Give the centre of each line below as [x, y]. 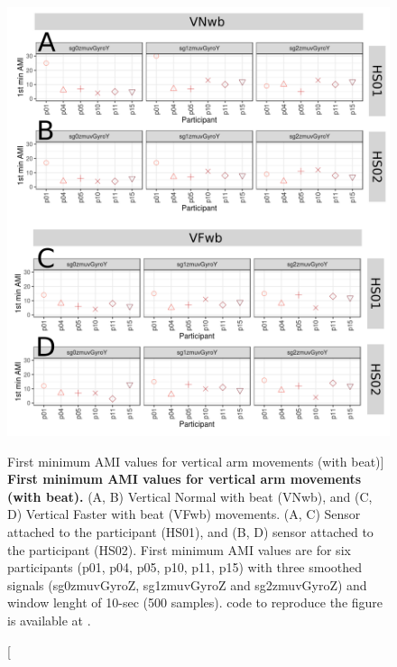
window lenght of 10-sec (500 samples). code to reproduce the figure [195, 602]
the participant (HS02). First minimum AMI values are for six [179, 549]
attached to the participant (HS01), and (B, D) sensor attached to [190, 531]
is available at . [49, 620]
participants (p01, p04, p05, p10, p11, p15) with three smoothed [185, 567]
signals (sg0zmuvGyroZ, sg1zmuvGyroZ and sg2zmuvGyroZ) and [187, 584]
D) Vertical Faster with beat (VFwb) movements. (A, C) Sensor [184, 514]
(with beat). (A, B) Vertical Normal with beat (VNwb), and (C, [190, 496]
